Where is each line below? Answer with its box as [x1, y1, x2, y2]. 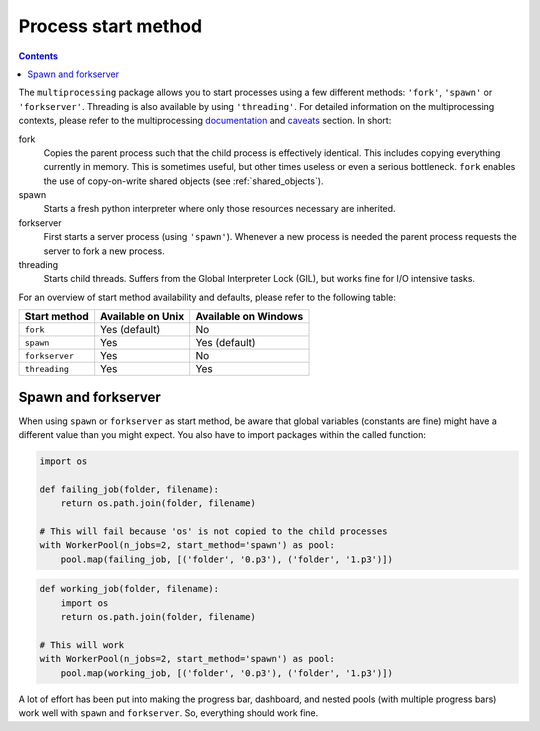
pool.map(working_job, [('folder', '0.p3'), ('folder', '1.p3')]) [60, 667, 394, 679]
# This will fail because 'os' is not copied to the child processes [39, 526, 388, 537]
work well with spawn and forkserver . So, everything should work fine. [18, 707, 319, 719]
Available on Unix [100, 310, 185, 324]
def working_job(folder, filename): [39, 583, 220, 595]
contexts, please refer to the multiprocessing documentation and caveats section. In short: [18, 115, 392, 127]
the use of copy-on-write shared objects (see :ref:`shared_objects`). [43, 175, 324, 187]
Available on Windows [195, 310, 304, 324]
